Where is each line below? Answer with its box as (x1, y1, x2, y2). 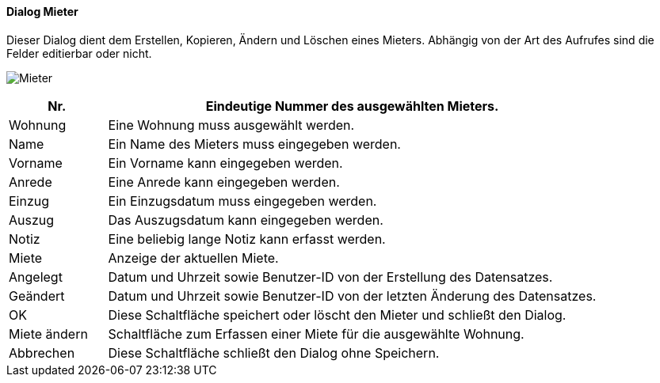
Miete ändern (9, 325, 88, 342)
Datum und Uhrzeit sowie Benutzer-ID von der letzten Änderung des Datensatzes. (108, 287, 597, 304)
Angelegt (9, 268, 63, 285)
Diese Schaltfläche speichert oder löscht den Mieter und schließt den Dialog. (108, 306, 567, 323)
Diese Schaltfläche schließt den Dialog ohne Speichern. (108, 344, 440, 361)
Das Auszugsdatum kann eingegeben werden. (108, 211, 383, 228)
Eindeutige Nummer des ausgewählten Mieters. (205, 97, 499, 114)
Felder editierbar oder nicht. (6, 46, 152, 60)
